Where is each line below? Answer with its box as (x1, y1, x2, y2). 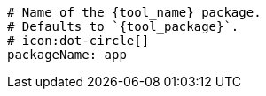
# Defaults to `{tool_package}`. (7, 19, 239, 33)
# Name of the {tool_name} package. (7, 5, 262, 19)
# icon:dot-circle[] (7, 33, 150, 48)
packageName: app (7, 48, 127, 62)
